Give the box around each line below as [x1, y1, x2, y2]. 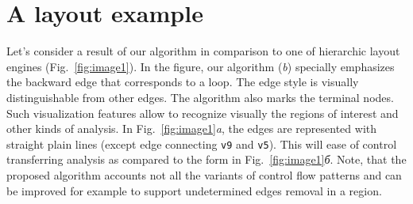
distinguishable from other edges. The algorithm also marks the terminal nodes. [6, 89, 394, 105]
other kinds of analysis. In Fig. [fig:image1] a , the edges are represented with [6, 120, 377, 137]
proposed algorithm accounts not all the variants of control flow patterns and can [6, 166, 402, 183]
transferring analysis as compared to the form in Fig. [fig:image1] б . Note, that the [6, 151, 407, 168]
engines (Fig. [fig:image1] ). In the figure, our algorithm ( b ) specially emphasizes [6, 58, 395, 74]
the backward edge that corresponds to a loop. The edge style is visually [6, 74, 359, 90]
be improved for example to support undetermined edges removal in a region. [6, 182, 382, 198]
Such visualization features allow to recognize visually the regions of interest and [6, 104, 399, 121]
